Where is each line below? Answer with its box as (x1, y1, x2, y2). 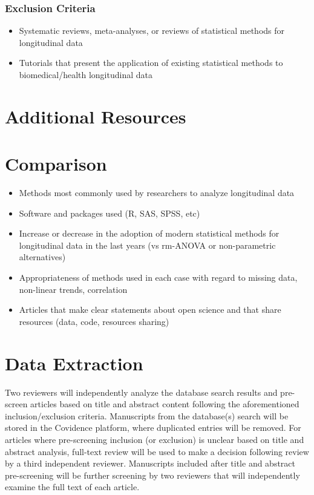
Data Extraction (5, 350, 143, 375)
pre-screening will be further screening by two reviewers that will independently (5, 468, 300, 481)
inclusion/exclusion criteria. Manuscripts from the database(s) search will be (5, 409, 289, 422)
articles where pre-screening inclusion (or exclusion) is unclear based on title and (5, 433, 304, 445)
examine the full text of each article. (5, 480, 140, 493)
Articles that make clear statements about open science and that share (19, 303, 281, 316)
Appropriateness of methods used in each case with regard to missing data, (19, 271, 298, 284)
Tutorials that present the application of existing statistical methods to (19, 56, 283, 69)
